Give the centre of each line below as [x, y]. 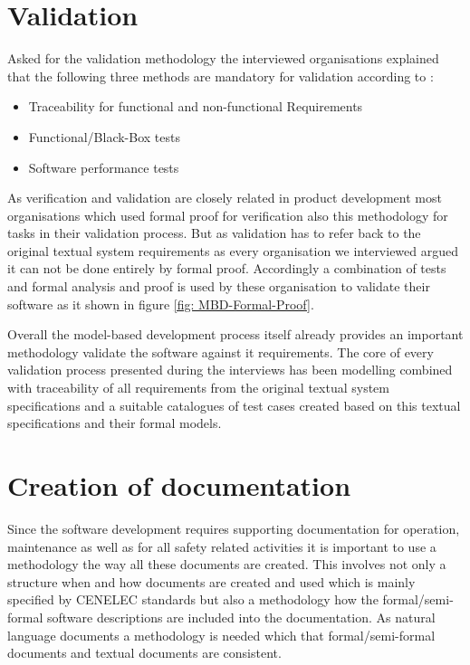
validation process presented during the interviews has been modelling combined [230, 370]
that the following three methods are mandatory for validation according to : [221, 76]
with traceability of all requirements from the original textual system [198, 388]
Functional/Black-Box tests [104, 136]
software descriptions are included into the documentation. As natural [241, 617]
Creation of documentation [179, 485]
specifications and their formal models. [115, 423]
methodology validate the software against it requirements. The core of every [221, 351]
